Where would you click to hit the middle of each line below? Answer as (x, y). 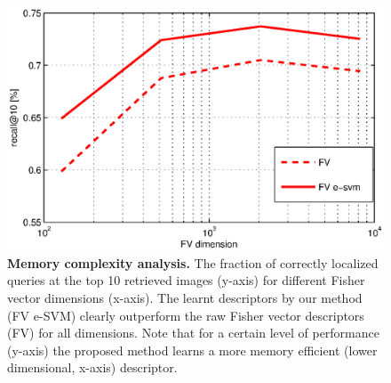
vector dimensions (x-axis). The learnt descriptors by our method (185, 298)
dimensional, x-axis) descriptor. (92, 367)
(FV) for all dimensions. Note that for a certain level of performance (193, 333)
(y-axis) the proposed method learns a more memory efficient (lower (192, 350)
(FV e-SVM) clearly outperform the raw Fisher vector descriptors (186, 315)
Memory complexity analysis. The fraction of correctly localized (193, 262)
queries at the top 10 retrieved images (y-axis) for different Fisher (186, 280)
